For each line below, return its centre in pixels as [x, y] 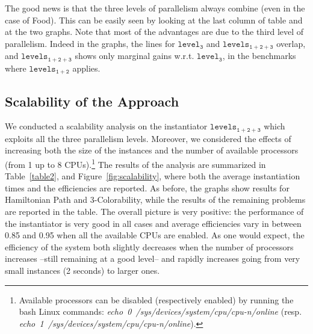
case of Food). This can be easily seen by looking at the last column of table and [154, 20]
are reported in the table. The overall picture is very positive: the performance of [154, 212]
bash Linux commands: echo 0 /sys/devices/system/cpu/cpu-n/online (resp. [160, 311]
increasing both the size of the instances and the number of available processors [152, 150]
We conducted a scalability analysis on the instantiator [106, 126]
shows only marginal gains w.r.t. [135, 56]
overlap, [291, 43]
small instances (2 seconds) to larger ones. [82, 270]
